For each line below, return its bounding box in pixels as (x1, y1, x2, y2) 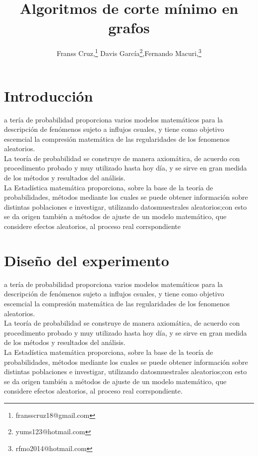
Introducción (4, 85, 93, 106)
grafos (108, 17, 150, 38)
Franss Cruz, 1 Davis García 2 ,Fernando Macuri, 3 (57, 47, 201, 58)
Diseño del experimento (4, 250, 169, 270)
